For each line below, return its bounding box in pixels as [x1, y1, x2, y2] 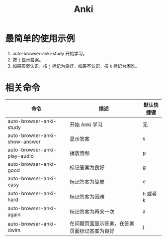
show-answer [7, 138, 41, 145]
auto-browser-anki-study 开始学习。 [12, 50, 87, 56]
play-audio [7, 152, 34, 159]
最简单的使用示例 [5, 33, 76, 44]
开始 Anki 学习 [69, 121, 103, 128]
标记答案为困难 [69, 193, 105, 200]
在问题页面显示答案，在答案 [69, 220, 135, 227]
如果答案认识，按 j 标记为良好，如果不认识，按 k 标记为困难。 [12, 63, 140, 69]
